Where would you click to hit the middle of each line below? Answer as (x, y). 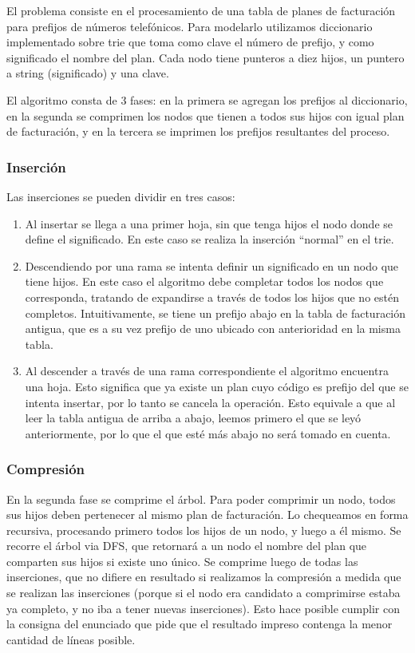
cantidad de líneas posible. (71, 639)
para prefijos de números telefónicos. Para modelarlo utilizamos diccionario (190, 26)
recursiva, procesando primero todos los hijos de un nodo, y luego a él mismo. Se (204, 530)
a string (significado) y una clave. (88, 73)
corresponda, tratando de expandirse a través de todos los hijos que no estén (212, 297)
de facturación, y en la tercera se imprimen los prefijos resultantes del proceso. (198, 131)
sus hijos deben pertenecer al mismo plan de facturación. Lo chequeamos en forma (207, 514)
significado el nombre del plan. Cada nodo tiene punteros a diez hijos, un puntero (206, 57)
